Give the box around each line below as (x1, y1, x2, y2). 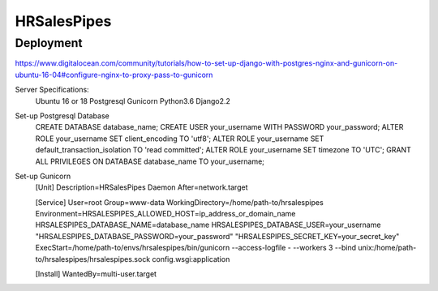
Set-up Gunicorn (15, 171, 71, 181)
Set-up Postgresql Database (15, 110, 109, 121)
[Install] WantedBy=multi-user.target (35, 269, 157, 279)
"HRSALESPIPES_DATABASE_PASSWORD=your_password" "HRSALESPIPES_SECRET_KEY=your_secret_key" (35, 231, 400, 241)
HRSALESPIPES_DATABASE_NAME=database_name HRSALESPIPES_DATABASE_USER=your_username (35, 220, 381, 230)
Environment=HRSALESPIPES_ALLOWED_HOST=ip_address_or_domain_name (35, 209, 296, 219)
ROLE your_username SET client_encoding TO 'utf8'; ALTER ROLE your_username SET (35, 134, 324, 143)
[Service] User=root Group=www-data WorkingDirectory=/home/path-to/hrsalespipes (35, 197, 324, 207)
